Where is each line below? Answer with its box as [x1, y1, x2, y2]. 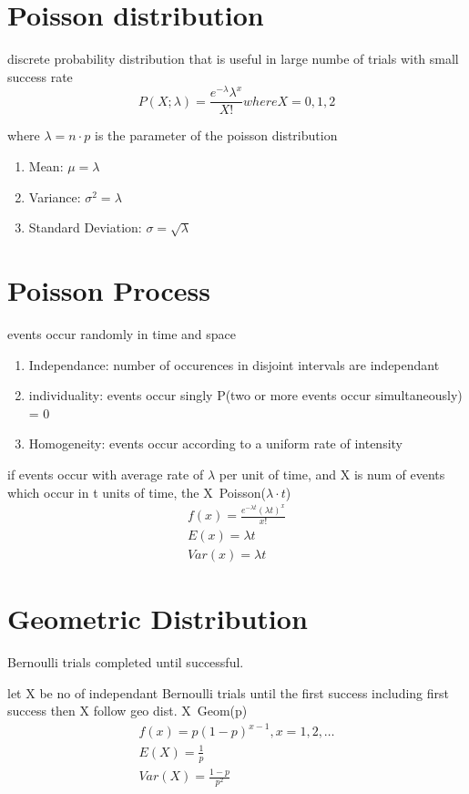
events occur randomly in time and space [7, 324, 237, 343]
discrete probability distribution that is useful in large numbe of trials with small [7, 49, 459, 68]
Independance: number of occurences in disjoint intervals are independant [28, 355, 440, 374]
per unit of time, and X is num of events [219, 464, 445, 483]
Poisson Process [7, 272, 211, 309]
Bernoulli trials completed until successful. [7, 653, 244, 672]
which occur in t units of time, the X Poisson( [7, 482, 266, 501]
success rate [7, 67, 73, 86]
